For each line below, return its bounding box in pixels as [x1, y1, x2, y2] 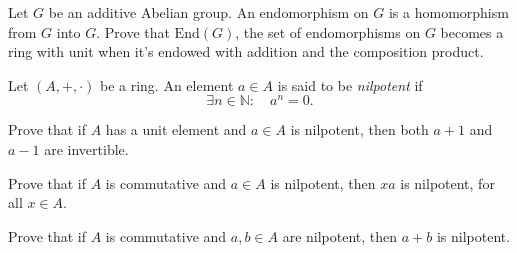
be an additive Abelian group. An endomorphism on [48, 2, 369, 22]
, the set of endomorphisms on [235, 21, 421, 42]
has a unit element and [105, 119, 247, 140]
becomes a [440, 21, 504, 42]
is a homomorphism [388, 2, 509, 22]
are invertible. [44, 139, 129, 160]
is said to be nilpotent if [277, 74, 423, 95]
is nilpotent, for [400, 172, 495, 193]
